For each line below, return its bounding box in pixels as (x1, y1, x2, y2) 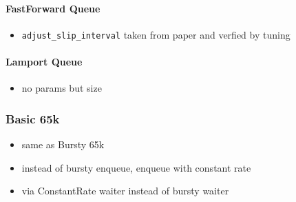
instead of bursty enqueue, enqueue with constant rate (21, 160, 251, 174)
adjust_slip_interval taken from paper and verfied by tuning (21, 27, 290, 41)
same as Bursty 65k (21, 137, 105, 152)
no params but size (21, 81, 102, 95)
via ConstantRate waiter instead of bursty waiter (21, 183, 229, 198)
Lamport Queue (6, 54, 83, 69)
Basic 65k (6, 110, 60, 127)
